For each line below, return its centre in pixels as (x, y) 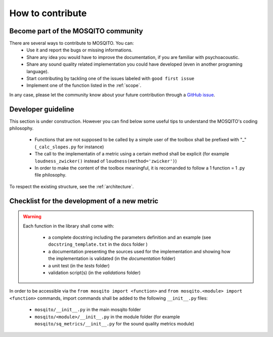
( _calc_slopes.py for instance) (69, 147)
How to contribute (48, 13)
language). (38, 71)
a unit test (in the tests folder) (79, 265)
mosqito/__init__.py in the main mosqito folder (88, 310)
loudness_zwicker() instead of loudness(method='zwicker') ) (106, 161)
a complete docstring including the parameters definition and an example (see (130, 238)
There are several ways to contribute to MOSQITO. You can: (72, 43)
